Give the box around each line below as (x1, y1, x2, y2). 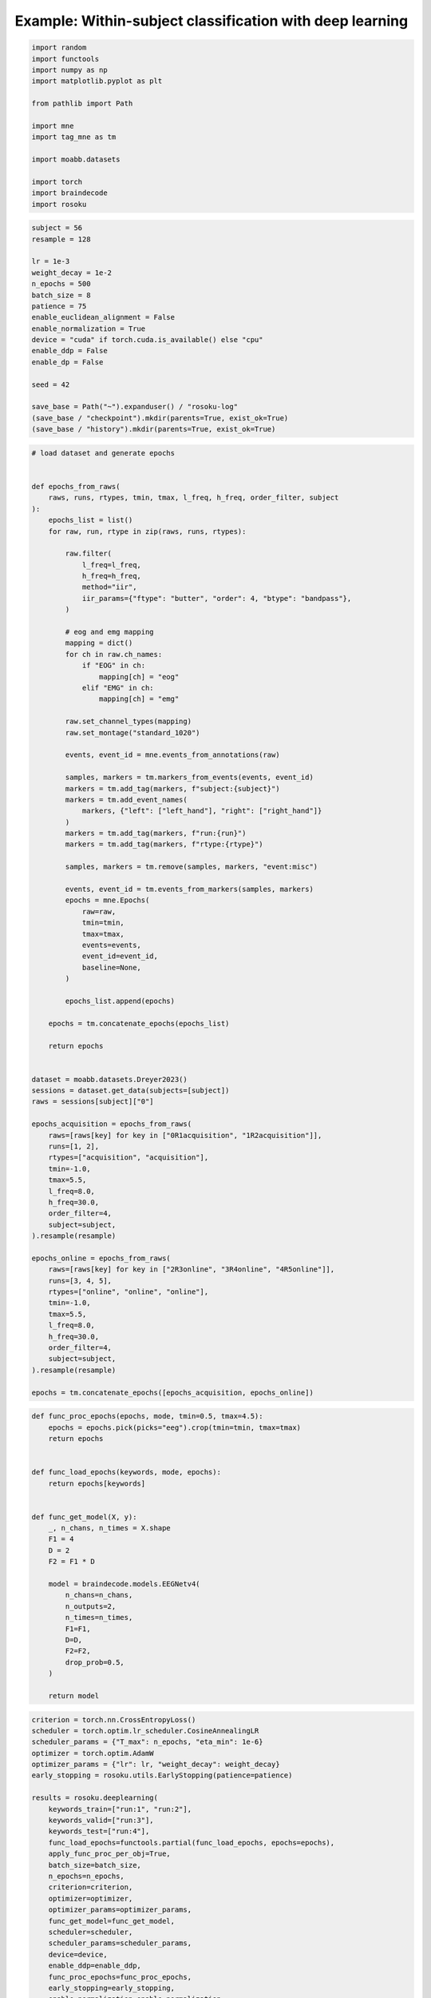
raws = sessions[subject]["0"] (31, 1097, 155, 1106)
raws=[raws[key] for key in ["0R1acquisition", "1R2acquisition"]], (48, 1131, 322, 1140)
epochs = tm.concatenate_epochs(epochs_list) (48, 1019, 230, 1028)
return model (48, 1691, 100, 1700)
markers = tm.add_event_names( (65, 795, 188, 804)
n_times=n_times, (65, 1613, 133, 1622)
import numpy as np (31, 65, 108, 74)
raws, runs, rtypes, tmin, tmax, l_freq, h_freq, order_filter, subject (48, 493, 339, 503)
